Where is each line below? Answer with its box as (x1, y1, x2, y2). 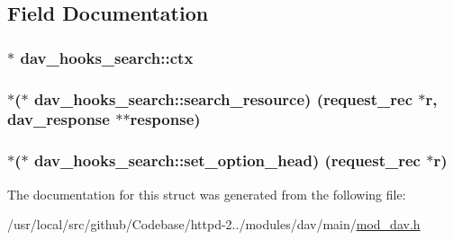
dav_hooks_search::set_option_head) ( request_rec (33, 149, 421, 172)
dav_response (7, 108, 110, 130)
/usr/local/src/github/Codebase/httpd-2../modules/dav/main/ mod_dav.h (7, 215, 421, 234)
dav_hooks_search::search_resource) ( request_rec (33, 87, 413, 110)
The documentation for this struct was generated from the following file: (7, 184, 406, 203)
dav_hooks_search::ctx (20, 46, 194, 68)
